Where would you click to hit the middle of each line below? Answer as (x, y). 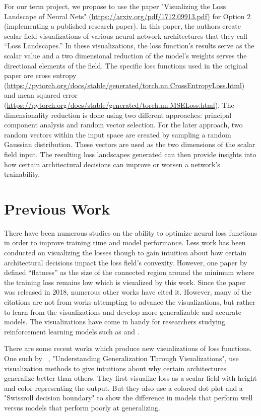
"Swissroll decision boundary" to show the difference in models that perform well (128, 398)
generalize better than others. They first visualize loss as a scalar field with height (130, 378)
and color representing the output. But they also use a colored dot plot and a (123, 388)
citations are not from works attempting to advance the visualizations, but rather (130, 301)
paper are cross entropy (40, 75)
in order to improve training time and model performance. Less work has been (125, 242)
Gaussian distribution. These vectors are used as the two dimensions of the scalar (130, 144)
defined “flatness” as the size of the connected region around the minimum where (129, 272)
